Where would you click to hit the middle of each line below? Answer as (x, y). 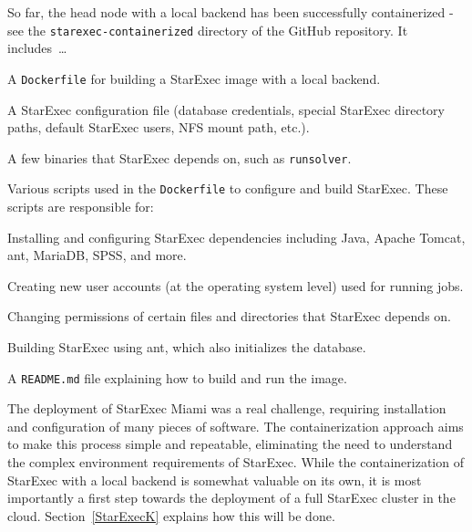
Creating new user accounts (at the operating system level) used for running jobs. (236, 285)
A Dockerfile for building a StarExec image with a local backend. (194, 78)
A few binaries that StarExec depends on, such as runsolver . (180, 157)
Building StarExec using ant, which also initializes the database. (187, 346)
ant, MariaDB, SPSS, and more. (97, 255)
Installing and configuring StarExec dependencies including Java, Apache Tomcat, (236, 237)
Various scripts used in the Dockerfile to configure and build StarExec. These (228, 188)
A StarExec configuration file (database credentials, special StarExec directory (226, 109)
